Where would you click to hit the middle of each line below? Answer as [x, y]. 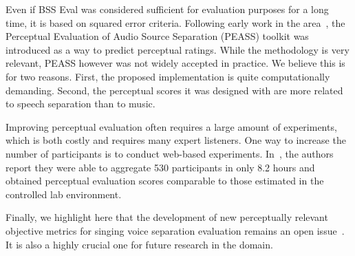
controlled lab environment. [64, 194]
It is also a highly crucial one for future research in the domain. [139, 244]
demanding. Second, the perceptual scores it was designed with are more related [174, 90]
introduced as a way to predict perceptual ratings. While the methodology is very [177, 49]
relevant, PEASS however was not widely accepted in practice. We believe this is [175, 63]
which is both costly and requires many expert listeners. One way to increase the [176, 140]
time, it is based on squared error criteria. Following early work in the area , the [175, 22]
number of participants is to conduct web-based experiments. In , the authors [170, 153]
